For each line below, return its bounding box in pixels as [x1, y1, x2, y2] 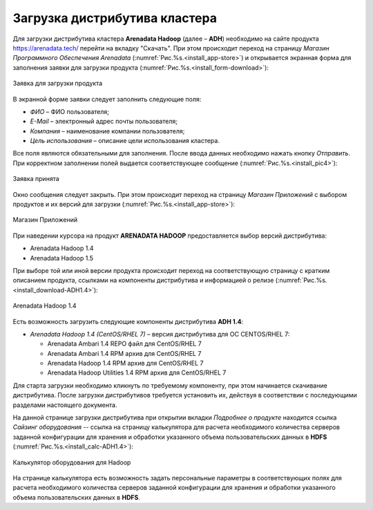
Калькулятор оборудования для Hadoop [12, 458, 131, 466]
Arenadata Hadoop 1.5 [30, 254, 93, 262]
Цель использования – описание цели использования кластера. [30, 137, 220, 145]
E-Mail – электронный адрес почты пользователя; [30, 117, 178, 126]
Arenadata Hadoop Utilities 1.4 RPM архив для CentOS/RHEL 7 [47, 368, 227, 377]
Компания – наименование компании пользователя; [30, 126, 185, 135]
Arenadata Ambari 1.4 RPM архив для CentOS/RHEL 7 [47, 349, 202, 357]
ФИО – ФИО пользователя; [30, 107, 110, 115]
